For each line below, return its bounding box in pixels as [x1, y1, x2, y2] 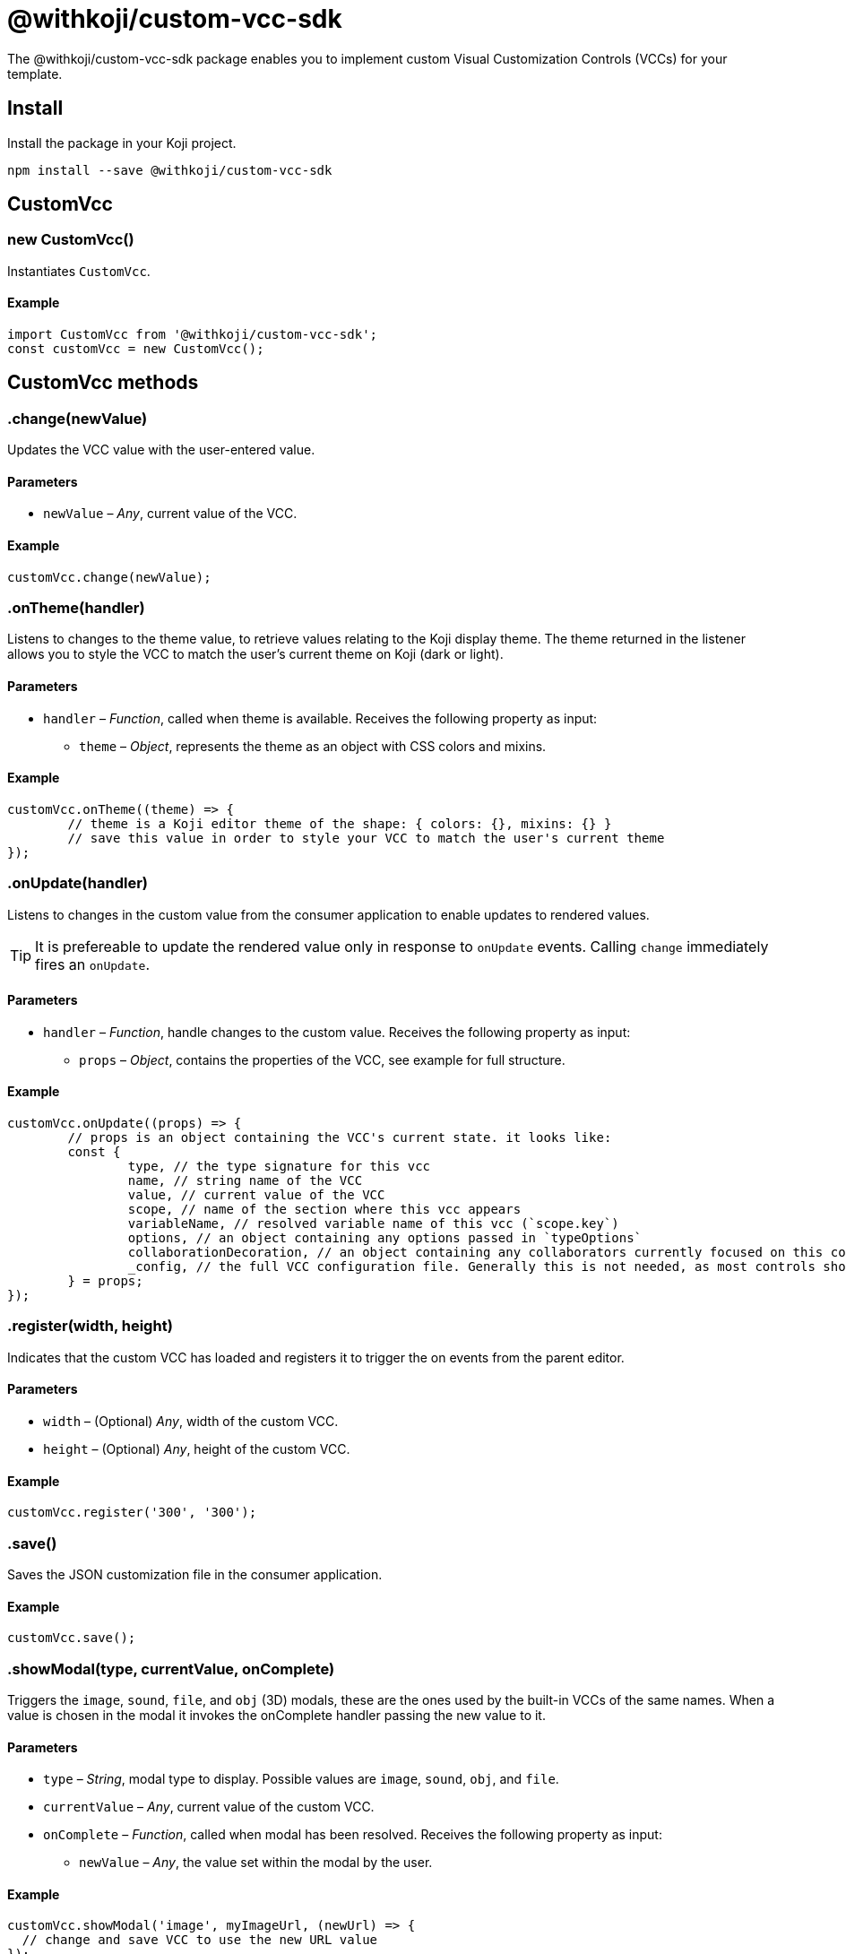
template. [7, 65, 63, 82]
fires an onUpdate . [35, 955, 150, 973]
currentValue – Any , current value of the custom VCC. [43, 1799, 375, 1815]
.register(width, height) [7, 1317, 173, 1336]
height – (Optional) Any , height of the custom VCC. [43, 1441, 350, 1457]
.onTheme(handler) [7, 599, 145, 618]
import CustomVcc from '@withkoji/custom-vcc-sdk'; [7, 327, 378, 342]
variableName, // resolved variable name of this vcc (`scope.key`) [127, 1216, 619, 1232]
